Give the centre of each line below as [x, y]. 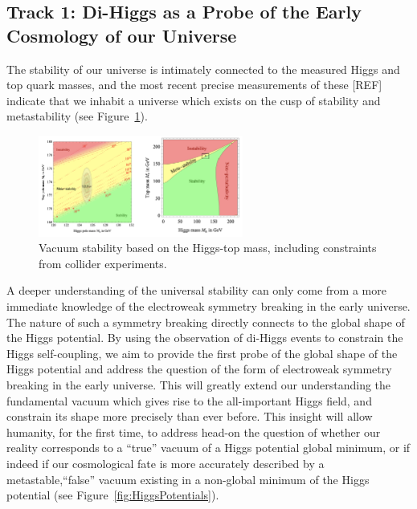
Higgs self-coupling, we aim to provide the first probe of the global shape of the [202, 353]
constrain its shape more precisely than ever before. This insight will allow [190, 416]
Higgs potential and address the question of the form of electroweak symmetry [199, 369]
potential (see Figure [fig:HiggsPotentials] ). [113, 495]
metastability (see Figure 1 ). [77, 116]
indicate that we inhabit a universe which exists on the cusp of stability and [194, 100]
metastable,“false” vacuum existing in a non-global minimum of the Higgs [188, 479]
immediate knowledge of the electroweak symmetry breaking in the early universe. [208, 306]
